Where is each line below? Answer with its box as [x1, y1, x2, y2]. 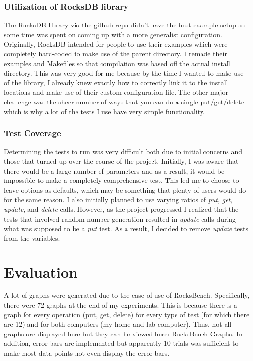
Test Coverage [4, 127, 61, 139]
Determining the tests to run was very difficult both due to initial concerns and [4, 146, 242, 156]
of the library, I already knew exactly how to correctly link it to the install [4, 77, 228, 87]
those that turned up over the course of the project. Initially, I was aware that [4, 155, 239, 166]
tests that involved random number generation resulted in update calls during [4, 213, 236, 224]
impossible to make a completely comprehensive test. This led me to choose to [4, 175, 239, 185]
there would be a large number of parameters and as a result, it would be [4, 165, 225, 176]
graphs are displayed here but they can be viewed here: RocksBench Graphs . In [4, 328, 243, 338]
